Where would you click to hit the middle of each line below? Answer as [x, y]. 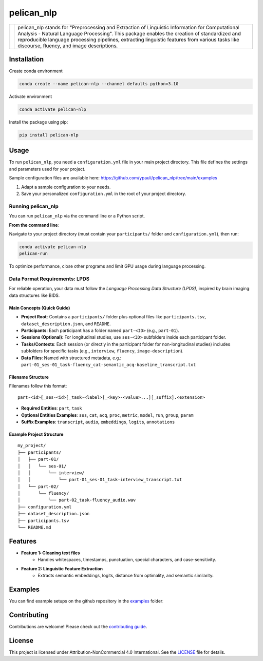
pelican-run [34, 254]
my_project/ [32, 446]
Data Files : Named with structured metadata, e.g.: [71, 358]
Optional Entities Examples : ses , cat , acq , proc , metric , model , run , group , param [107, 415]
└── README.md [34, 527]
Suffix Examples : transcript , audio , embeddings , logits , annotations [98, 422]
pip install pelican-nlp [49, 135]
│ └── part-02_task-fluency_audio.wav [77, 500]
